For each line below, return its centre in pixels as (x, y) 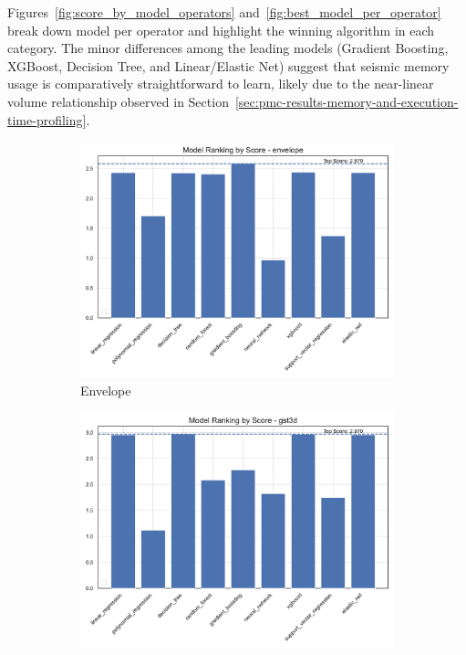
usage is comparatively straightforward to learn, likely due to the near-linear (221, 84)
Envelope (106, 390)
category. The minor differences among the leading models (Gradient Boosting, (228, 48)
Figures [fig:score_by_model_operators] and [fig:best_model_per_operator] (224, 12)
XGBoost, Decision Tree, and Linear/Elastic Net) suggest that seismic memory (228, 65)
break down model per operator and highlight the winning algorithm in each (221, 30)
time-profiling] (47, 119)
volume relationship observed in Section (118, 101)
